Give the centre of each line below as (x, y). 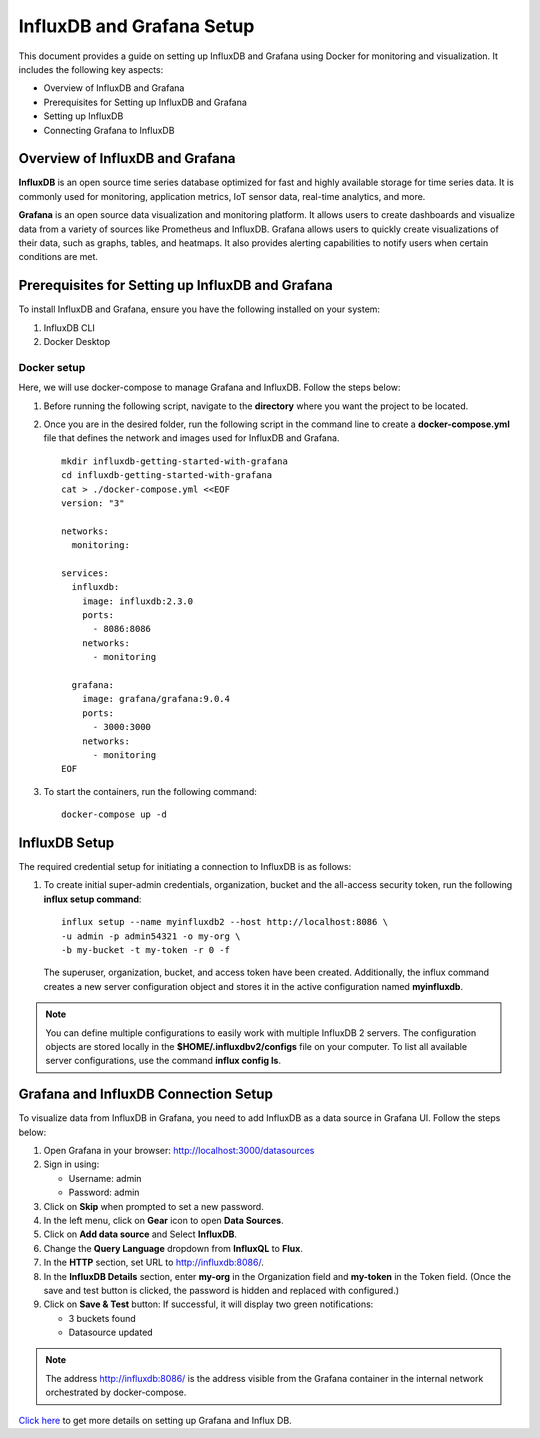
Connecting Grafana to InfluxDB (109, 130)
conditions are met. (58, 257)
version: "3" (93, 503)
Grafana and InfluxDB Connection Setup (146, 1094)
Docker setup (52, 367)
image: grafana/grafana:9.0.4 (155, 699)
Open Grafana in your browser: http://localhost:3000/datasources (179, 1151)
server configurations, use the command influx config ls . (163, 1061)
